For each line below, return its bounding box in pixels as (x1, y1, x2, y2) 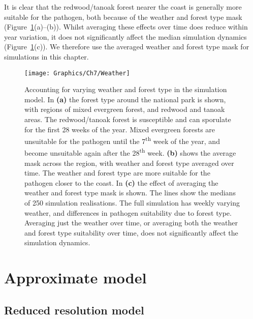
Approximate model (4, 267, 147, 288)
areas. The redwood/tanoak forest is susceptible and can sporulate (24, 114, 231, 124)
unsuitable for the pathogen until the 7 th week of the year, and (24, 134, 220, 146)
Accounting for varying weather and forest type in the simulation (24, 84, 227, 95)
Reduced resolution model (4, 302, 144, 317)
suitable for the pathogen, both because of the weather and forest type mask (4, 11, 242, 22)
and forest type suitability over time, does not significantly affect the (24, 227, 238, 238)
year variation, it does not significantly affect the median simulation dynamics (4, 31, 247, 42)
